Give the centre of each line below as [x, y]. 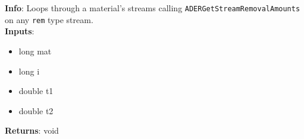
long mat [35, 51]
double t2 [36, 110]
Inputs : [20, 31]
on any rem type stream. [49, 19]
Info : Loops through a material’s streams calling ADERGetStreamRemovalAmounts [153, 8]
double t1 [36, 91]
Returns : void [32, 130]
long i [29, 71]
